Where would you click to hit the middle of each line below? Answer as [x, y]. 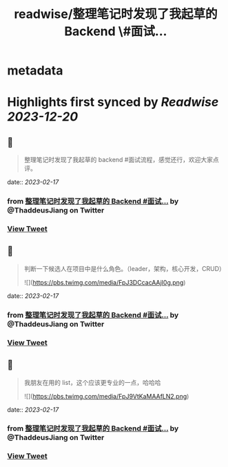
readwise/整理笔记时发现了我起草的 [116, 14]
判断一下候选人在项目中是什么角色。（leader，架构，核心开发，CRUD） [125, 268]
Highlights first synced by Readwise [113, 102]
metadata [35, 71]
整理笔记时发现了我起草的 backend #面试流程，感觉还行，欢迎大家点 [121, 160]
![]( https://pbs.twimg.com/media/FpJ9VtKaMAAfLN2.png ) [106, 396]
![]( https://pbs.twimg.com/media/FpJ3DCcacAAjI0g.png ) [105, 282]
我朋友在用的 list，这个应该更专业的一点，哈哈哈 [92, 382]
